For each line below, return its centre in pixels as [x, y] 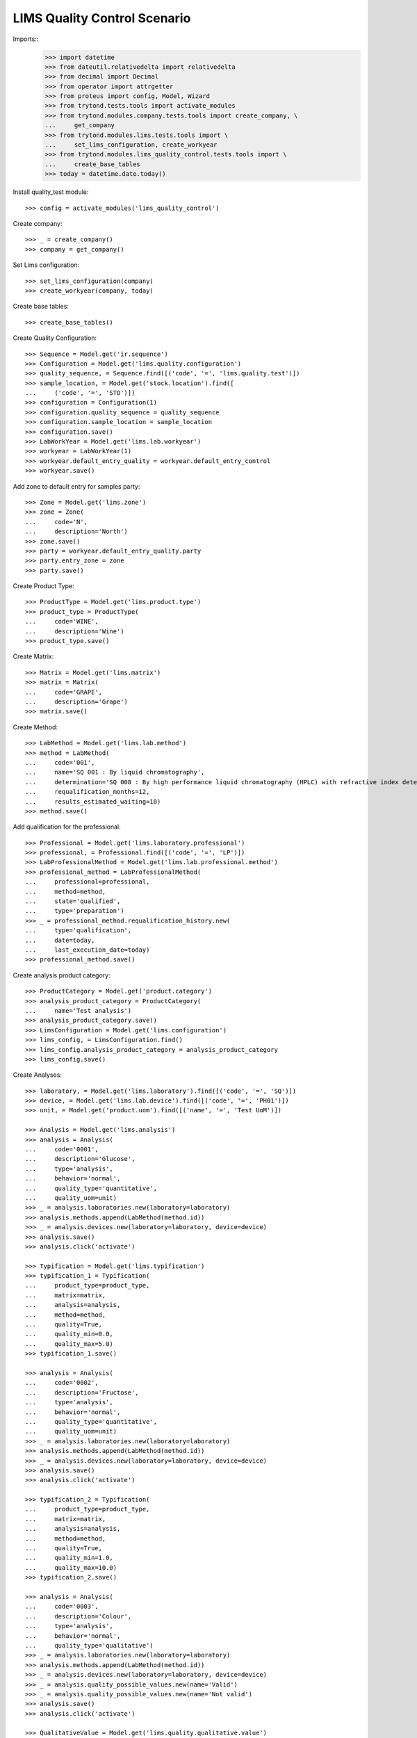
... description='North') [77, 531]
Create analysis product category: [62, 975]
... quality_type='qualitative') [90, 1645]
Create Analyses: [38, 1075]
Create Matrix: [33, 656]
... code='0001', [62, 1150]
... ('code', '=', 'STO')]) [80, 393]
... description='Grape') [77, 702]
